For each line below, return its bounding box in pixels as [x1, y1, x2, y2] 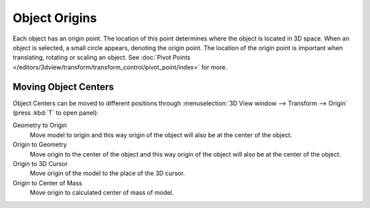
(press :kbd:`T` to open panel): [12, 108, 99, 117]
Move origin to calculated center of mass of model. [29, 189, 174, 197]
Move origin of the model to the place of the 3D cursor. [29, 169, 185, 178]
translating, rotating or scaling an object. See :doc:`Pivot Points [12, 54, 191, 62]
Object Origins [12, 10, 97, 25]
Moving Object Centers [12, 81, 114, 93]
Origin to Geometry [12, 141, 67, 149]
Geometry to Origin [12, 121, 67, 130]
